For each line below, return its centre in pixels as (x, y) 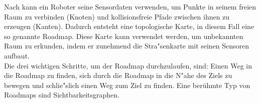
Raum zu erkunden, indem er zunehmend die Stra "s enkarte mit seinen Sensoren (127, 46)
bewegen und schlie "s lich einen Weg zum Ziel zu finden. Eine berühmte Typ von (127, 85)
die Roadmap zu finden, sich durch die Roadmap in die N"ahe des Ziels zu (118, 75)
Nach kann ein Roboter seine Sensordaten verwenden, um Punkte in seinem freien (130, 6)
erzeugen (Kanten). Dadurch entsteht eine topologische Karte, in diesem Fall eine (129, 26)
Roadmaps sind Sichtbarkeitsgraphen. (62, 95)
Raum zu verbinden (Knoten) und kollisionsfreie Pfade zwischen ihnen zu (117, 16)
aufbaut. (17, 55)
